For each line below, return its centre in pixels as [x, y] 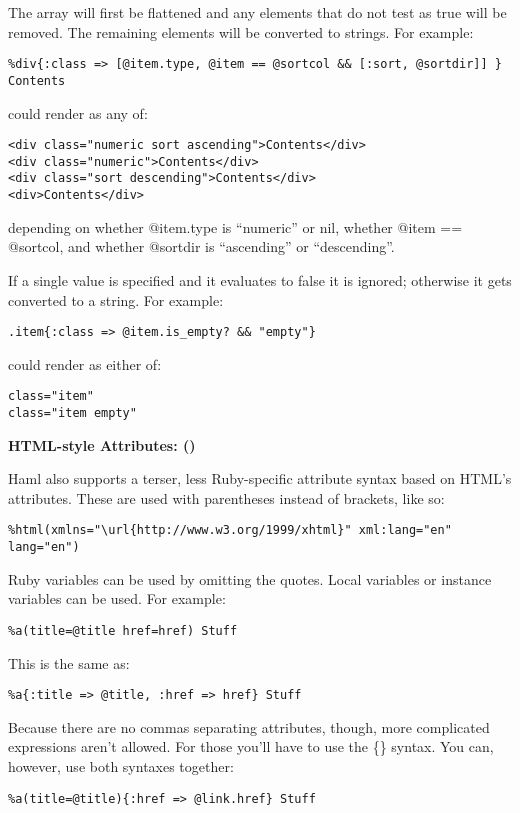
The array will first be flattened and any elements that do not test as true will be [257, 12]
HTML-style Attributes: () [102, 444]
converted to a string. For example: [116, 299]
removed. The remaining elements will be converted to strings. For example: [241, 31]
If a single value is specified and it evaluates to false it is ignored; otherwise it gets [260, 279]
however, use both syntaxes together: [121, 766]
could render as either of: [85, 363]
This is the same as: [69, 662]
